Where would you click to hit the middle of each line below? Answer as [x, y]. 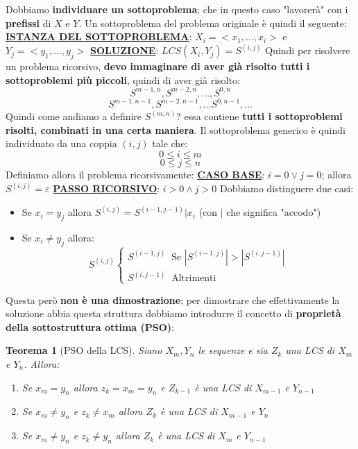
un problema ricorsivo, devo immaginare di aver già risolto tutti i [158, 66]
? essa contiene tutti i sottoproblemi [259, 116]
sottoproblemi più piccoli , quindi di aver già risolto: [123, 79]
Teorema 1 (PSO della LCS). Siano [84, 350]
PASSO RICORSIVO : [106, 188]
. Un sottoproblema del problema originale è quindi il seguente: [213, 23]
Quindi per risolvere [308, 50]
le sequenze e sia [233, 350]
